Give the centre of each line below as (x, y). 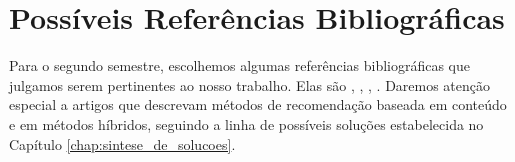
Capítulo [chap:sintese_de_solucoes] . (122, 143)
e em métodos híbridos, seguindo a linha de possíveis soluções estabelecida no (246, 123)
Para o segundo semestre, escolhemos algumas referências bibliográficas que (240, 65)
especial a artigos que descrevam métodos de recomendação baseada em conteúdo (258, 104)
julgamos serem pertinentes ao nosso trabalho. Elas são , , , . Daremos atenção (250, 84)
